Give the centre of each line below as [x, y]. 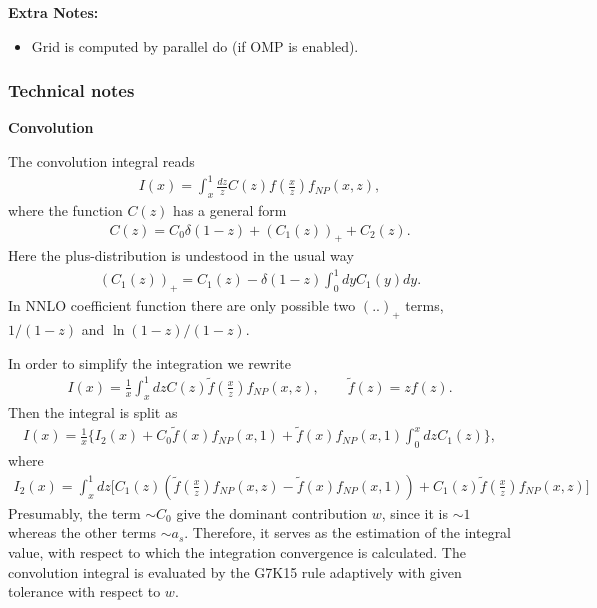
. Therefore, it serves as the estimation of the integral [348, 532]
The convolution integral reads [101, 161]
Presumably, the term [74, 512]
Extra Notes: [53, 12]
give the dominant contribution [272, 512]
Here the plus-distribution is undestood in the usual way [181, 255]
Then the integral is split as [93, 411]
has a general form [230, 209]
